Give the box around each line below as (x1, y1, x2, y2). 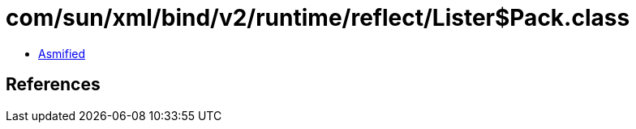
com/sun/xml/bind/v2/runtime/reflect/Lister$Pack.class (6, 4, 630, 31)
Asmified (38, 46, 86, 60)
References (6, 74, 101, 95)
